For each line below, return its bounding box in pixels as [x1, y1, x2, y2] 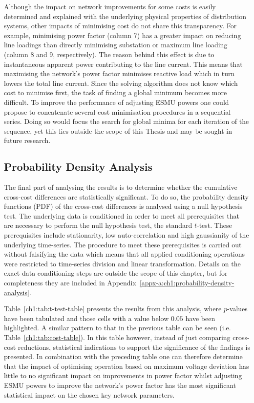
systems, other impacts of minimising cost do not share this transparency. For [4, 20, 237, 31]
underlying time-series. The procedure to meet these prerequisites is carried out [4, 239, 242, 249]
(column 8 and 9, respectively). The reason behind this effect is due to [4, 49, 214, 59]
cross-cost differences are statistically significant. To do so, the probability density [4, 191, 249, 201]
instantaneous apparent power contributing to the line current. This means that [4, 59, 243, 69]
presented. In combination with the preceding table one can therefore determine [4, 351, 243, 362]
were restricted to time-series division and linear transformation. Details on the [4, 258, 241, 268]
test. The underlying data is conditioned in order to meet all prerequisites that [4, 210, 239, 221]
